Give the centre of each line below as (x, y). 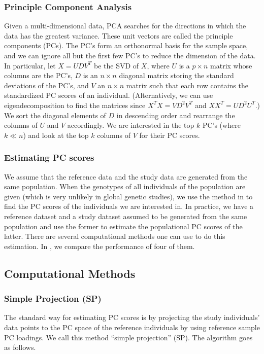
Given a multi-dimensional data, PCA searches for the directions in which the (125, 26)
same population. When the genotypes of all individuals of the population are (125, 186)
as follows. (20, 347)
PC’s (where (221, 125)
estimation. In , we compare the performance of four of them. (100, 246)
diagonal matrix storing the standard (176, 75)
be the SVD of (117, 65)
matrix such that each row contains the (187, 85)
